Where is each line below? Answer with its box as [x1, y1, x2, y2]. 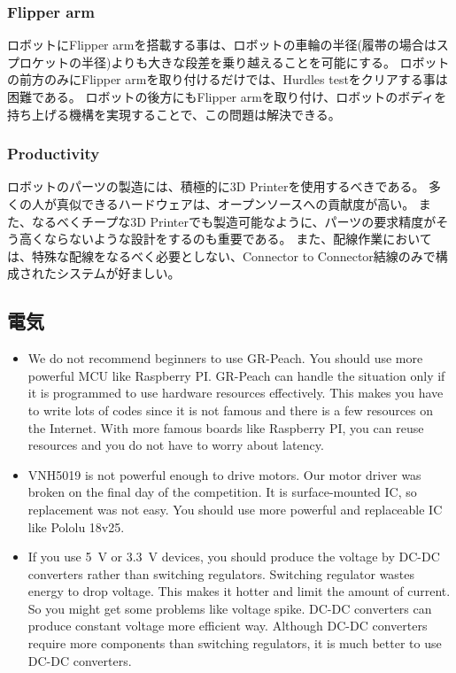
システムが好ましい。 [56, 264, 181, 282]
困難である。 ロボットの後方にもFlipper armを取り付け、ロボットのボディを [7, 88, 447, 105]
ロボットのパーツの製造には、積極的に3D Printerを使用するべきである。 [7, 177, 425, 196]
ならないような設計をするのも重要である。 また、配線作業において [43, 229, 432, 248]
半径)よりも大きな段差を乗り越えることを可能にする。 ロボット [81, 52, 450, 71]
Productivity [7, 143, 100, 165]
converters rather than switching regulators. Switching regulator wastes [27, 564, 415, 583]
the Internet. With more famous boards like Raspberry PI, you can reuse [27, 418, 424, 437]
